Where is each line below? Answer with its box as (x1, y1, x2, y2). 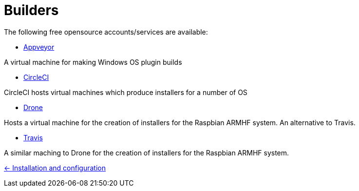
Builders (4, 2, 59, 19)
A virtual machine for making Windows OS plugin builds (4, 57, 182, 66)
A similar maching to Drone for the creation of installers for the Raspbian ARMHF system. (4, 148, 289, 157)
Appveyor (23, 42, 55, 51)
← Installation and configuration (4, 163, 106, 172)
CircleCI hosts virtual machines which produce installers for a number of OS (4, 88, 247, 96)
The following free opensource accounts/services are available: (4, 27, 208, 36)
